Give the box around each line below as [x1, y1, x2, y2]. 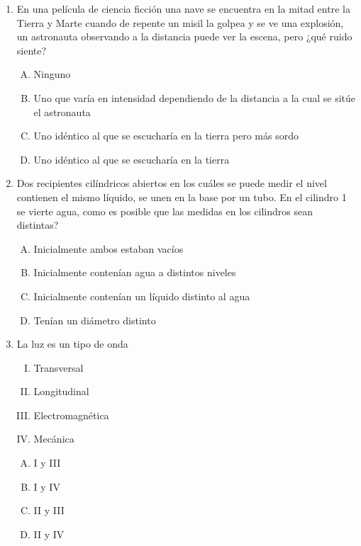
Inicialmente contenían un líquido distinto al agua [33, 288, 250, 303]
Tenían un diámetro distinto [33, 312, 156, 327]
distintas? [16, 217, 59, 232]
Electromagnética [33, 407, 109, 422]
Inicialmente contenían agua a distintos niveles [33, 265, 236, 280]
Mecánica [33, 431, 74, 446]
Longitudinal [33, 384, 89, 399]
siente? [16, 42, 47, 57]
